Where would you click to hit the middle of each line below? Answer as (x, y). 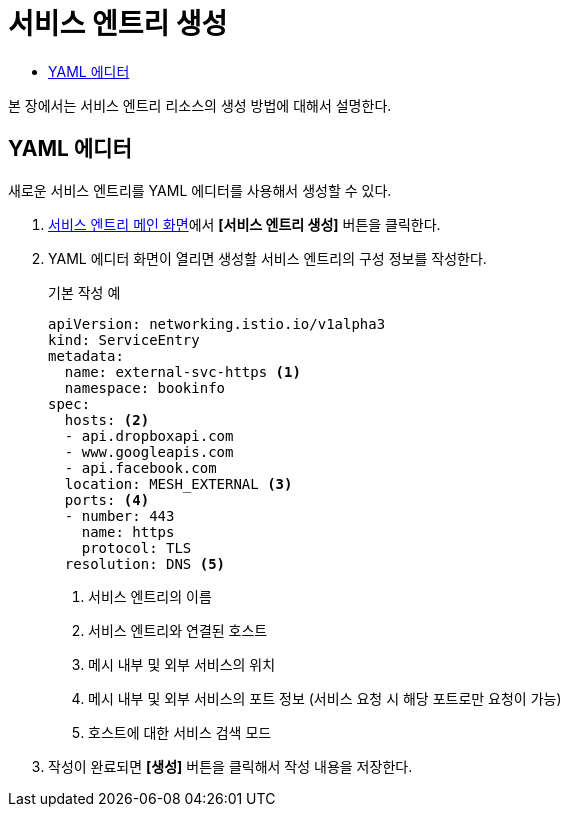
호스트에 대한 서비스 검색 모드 (180, 732)
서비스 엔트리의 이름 (150, 596)
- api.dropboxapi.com (149, 435)
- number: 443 (119, 515)
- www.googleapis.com (149, 451)
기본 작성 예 (84, 292)
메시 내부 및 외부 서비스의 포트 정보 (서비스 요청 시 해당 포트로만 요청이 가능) (325, 698)
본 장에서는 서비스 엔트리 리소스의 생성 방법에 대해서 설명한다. (200, 105)
